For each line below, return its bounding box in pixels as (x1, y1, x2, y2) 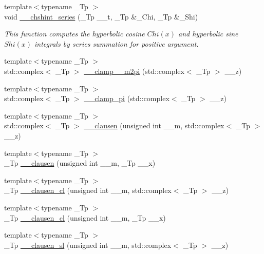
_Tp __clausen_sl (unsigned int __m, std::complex (4, 239, 172, 250)
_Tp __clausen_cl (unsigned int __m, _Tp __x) (4, 212, 166, 223)
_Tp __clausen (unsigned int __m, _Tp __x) (4, 158, 156, 168)
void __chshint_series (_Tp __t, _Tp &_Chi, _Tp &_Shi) (4, 11, 198, 22)
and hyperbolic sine (178, 28, 238, 39)
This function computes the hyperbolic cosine (4, 28, 145, 39)
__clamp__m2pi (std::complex (84, 65, 184, 76)
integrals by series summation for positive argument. (34, 38, 199, 49)
